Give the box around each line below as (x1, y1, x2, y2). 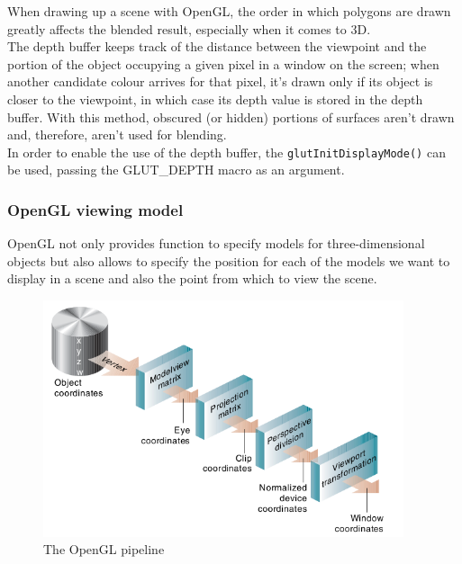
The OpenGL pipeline (43, 540, 165, 559)
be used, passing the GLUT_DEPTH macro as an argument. (7, 160, 345, 179)
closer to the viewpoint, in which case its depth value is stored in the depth (7, 89, 423, 108)
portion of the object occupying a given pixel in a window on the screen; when (7, 54, 439, 73)
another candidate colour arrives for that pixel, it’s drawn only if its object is (7, 72, 433, 91)
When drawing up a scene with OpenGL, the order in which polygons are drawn (7, 2, 451, 20)
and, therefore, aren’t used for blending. (7, 125, 227, 144)
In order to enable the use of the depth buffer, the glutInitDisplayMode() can (7, 142, 446, 161)
